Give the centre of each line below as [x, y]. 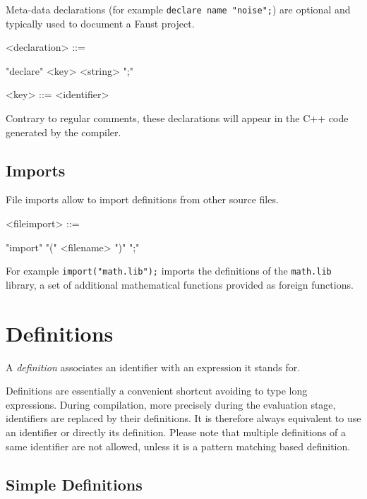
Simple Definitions [74, 484]
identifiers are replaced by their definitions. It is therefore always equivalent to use [183, 418]
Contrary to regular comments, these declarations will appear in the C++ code [177, 118]
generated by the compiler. [64, 132]
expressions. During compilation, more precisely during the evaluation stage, [171, 404]
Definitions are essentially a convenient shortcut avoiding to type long [157, 391]
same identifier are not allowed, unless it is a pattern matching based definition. [178, 446]
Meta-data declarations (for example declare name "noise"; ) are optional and [178, 9]
